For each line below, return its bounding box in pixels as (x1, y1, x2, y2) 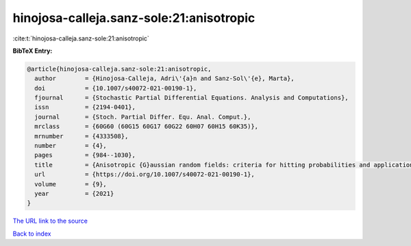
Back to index (12, 230, 51, 238)
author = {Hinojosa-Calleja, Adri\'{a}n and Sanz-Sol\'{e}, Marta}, (34, 75, 295, 82)
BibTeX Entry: (12, 47, 53, 55)
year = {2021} (34, 190, 114, 197)
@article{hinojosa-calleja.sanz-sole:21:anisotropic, (27, 65, 212, 73)
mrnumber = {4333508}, (34, 132, 129, 140)
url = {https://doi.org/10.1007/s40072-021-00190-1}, (34, 171, 255, 178)
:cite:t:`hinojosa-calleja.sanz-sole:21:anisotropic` (12, 34, 150, 42)
